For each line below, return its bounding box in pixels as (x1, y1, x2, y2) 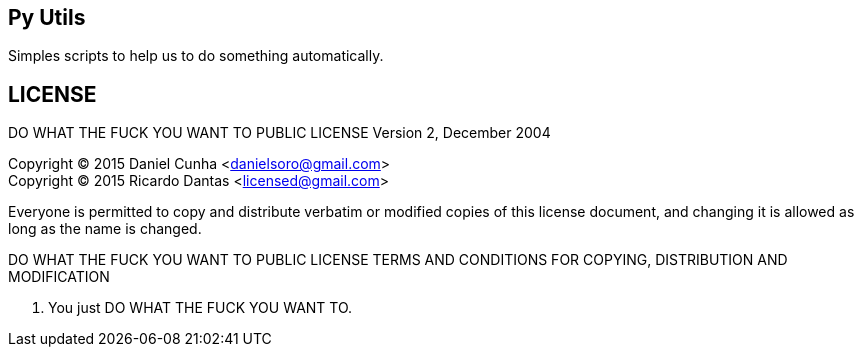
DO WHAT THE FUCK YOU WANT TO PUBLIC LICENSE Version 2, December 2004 (8, 124, 551, 142)
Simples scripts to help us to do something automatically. (8, 47, 384, 65)
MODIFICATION (8, 268, 110, 286)
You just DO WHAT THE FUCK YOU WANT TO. (48, 299, 353, 317)
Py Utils (8, 5, 86, 30)
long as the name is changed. (8, 220, 202, 238)
